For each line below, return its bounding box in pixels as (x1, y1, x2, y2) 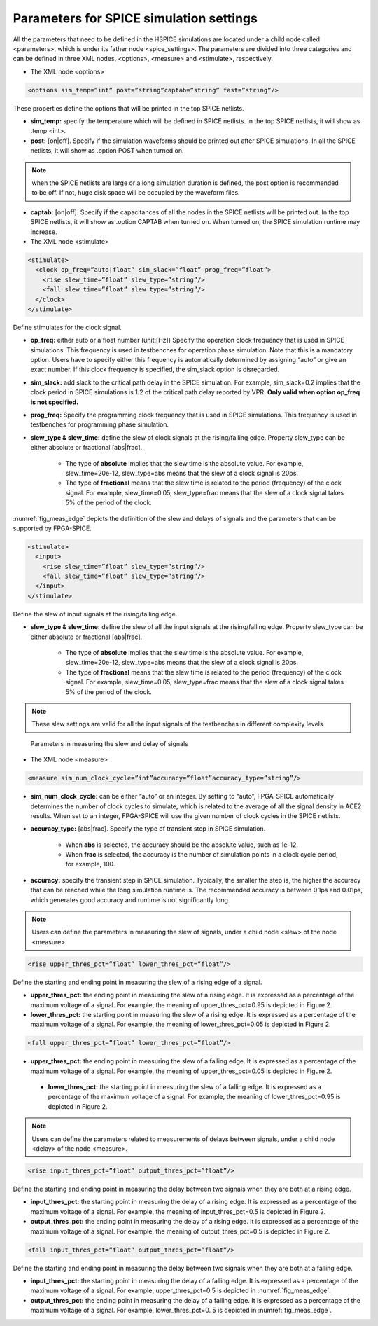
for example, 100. (65, 860, 115, 869)
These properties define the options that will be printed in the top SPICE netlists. (13, 104, 244, 112)
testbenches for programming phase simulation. (30, 420, 169, 429)
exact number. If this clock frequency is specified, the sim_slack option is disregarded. (30, 365, 280, 374)
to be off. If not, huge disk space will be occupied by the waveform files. (31, 188, 241, 197)
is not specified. (30, 398, 79, 406)
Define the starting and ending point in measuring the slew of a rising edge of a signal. (13, 978, 262, 986)
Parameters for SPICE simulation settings (13, 11, 258, 26)
